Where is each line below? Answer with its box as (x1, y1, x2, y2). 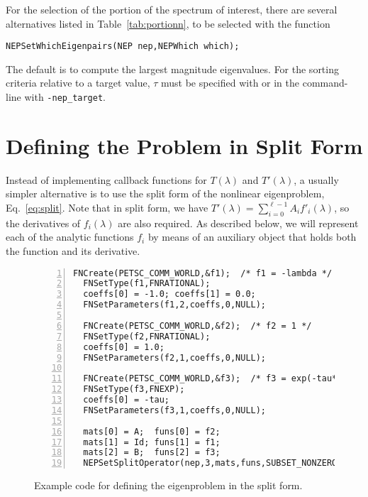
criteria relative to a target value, (6, 75, 150, 90)
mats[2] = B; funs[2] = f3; (83, 447, 221, 458)
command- (302, 75, 348, 90)
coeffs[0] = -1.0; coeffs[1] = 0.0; (83, 289, 256, 300)
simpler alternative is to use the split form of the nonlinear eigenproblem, (6, 186, 325, 201)
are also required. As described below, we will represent (118, 215, 359, 230)
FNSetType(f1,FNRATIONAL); (83, 278, 211, 289)
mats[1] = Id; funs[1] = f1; (83, 437, 221, 447)
